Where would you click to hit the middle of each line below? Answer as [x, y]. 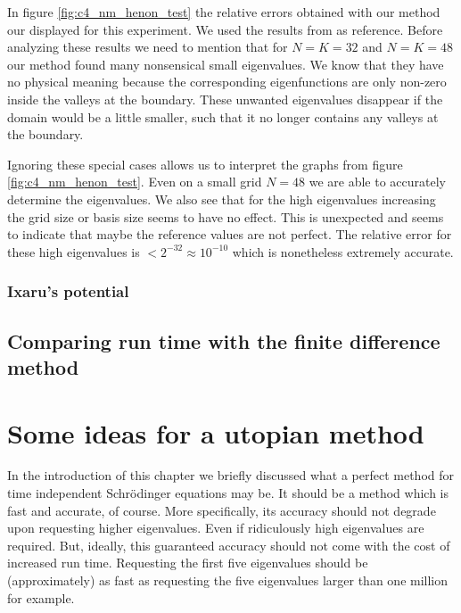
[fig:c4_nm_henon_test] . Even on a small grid [135, 182]
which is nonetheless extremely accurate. [343, 251]
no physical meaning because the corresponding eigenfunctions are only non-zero [227, 82]
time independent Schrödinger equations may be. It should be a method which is [228, 493]
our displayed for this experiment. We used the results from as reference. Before [225, 29]
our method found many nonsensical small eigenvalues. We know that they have [226, 64]
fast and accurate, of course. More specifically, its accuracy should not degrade [222, 510]
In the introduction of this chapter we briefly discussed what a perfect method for [231, 475]
